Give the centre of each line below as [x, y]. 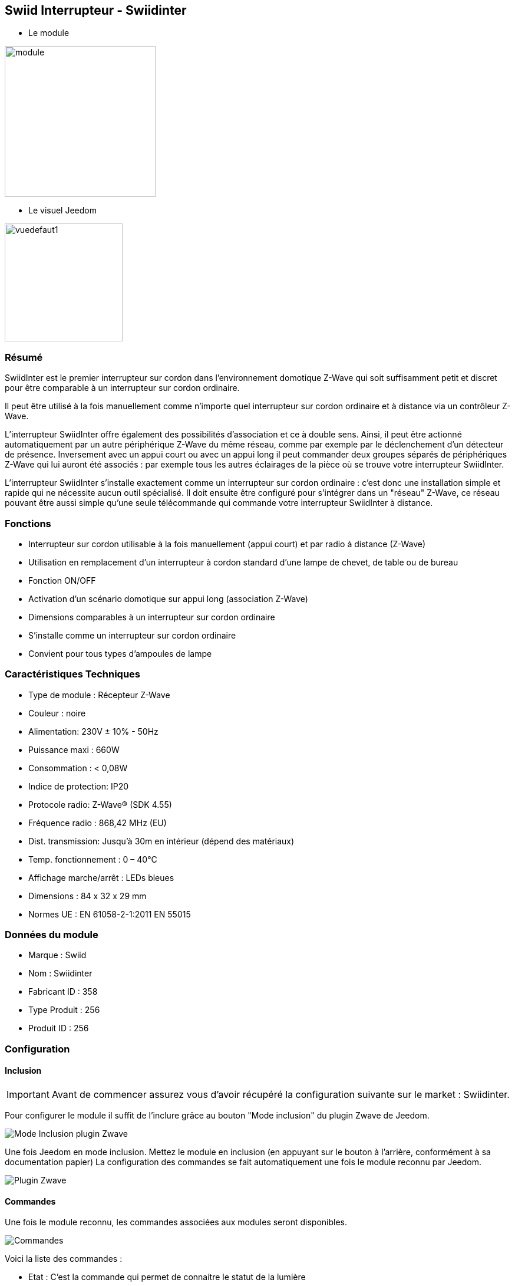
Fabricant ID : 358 [63, 992]
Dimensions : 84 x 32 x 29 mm [88, 896]
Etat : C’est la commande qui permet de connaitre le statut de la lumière [167, 1277]
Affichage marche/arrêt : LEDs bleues [101, 877]
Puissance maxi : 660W [74, 749]
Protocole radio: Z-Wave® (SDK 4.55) [100, 804]
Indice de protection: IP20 [79, 786]
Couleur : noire [57, 713]
